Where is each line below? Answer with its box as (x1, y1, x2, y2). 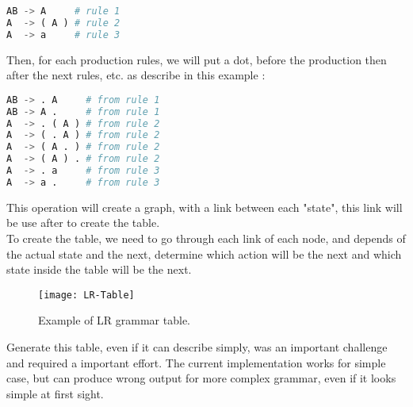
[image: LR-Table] (38, 289, 135, 301)
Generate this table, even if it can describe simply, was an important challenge (6, 339, 388, 355)
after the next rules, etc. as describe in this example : (6, 67, 266, 83)
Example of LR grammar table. (38, 312, 190, 328)
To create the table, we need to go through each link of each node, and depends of (6, 230, 406, 246)
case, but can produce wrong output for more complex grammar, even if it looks (6, 370, 396, 386)
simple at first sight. (6, 385, 104, 401)
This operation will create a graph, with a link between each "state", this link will (6, 198, 403, 215)
